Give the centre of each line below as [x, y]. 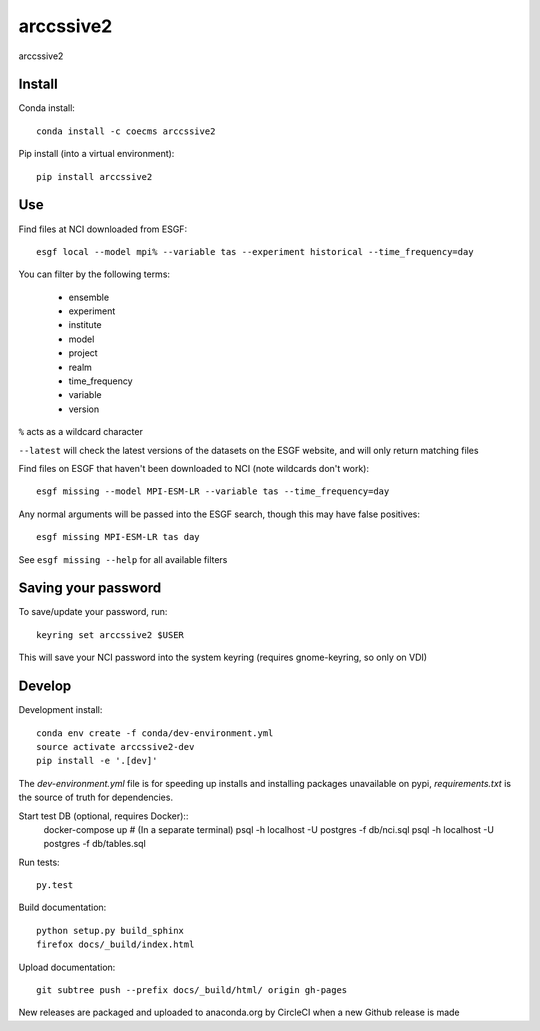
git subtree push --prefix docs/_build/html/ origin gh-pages [192, 990]
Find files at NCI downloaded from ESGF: [103, 229]
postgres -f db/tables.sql [95, 844]
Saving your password [90, 588]
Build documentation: [62, 907]
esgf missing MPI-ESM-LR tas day [118, 537]
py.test [55, 885]
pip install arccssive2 [94, 176]
